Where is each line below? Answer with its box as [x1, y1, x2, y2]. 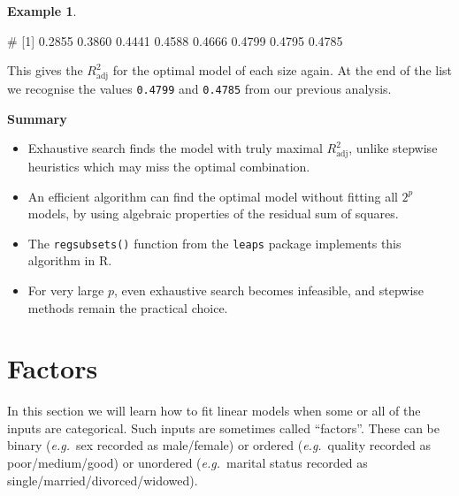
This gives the [7, 61, 83, 80]
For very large [27, 280, 104, 299]
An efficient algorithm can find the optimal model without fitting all [27, 187, 398, 205]
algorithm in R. [27, 251, 112, 270]
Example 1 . [7, 2, 77, 19]
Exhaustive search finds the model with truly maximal [27, 139, 323, 157]
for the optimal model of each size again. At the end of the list [112, 61, 453, 80]
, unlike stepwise [348, 139, 438, 157]
